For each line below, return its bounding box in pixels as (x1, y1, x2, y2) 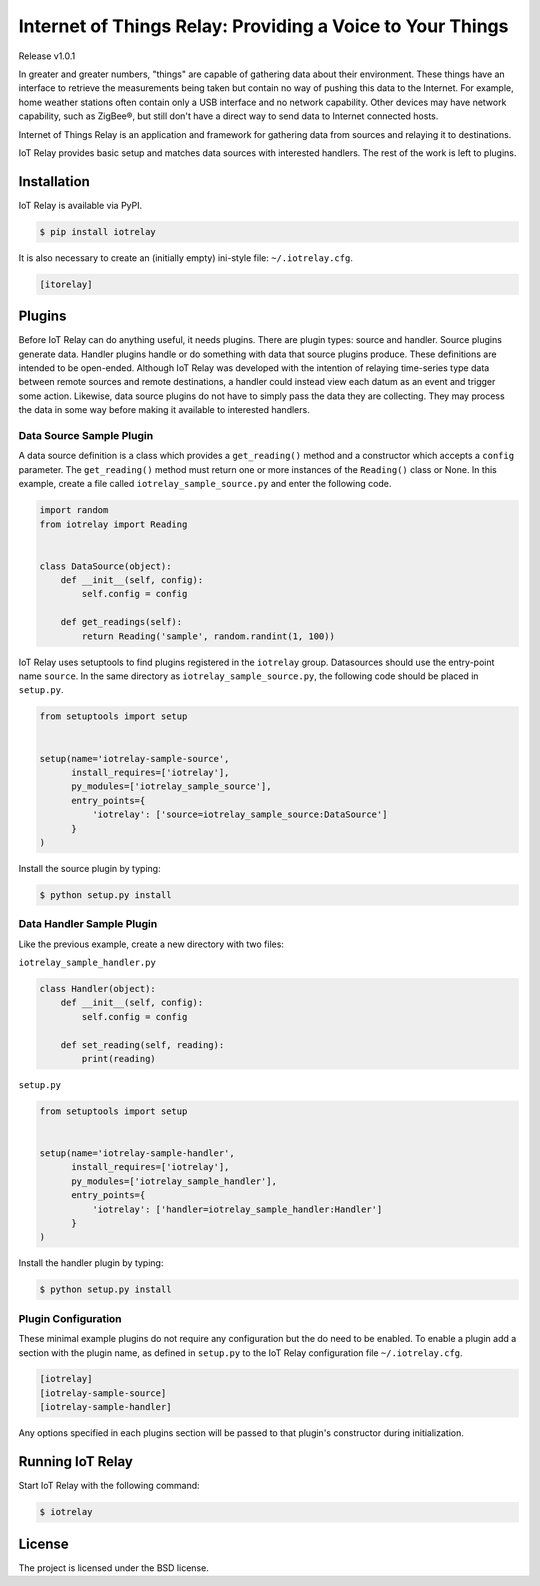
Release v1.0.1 (18, 50, 76, 62)
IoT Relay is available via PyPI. (18, 199, 143, 211)
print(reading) (81, 1053, 157, 1064)
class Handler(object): (39, 983, 157, 994)
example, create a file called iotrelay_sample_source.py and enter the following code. (18, 478, 392, 490)
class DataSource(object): (39, 560, 172, 572)
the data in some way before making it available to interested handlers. (18, 404, 310, 416)
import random (39, 505, 109, 516)
